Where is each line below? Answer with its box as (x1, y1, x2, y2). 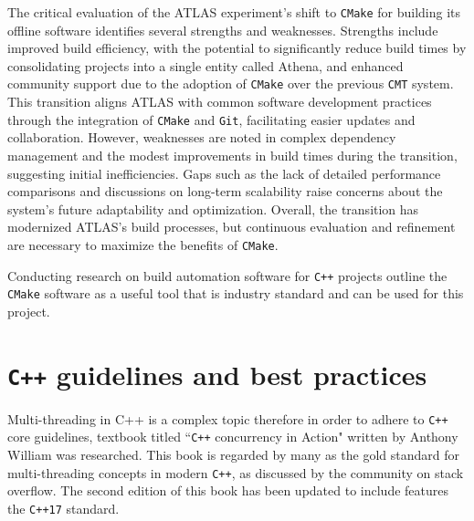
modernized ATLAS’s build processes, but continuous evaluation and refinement (7, 217, 456, 236)
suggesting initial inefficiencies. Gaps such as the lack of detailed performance (7, 163, 441, 182)
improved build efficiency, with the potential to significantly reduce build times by (7, 38, 467, 57)
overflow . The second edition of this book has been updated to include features (7, 481, 449, 500)
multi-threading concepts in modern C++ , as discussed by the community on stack (7, 463, 464, 482)
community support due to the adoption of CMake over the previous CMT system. (7, 74, 454, 93)
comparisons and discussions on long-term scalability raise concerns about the (7, 182, 443, 201)
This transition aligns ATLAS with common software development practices (7, 92, 432, 111)
